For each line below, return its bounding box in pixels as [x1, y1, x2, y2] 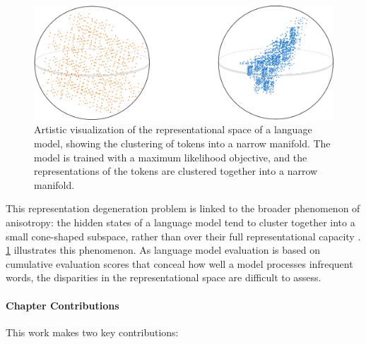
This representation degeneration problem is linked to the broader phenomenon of [6, 201, 360, 216]
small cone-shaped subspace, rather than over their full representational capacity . [6, 228, 361, 243]
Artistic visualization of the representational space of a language [34, 122, 312, 137]
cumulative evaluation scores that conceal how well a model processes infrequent [6, 256, 353, 271]
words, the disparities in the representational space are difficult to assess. [6, 270, 321, 285]
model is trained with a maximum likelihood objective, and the [34, 149, 307, 164]
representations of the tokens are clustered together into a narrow [34, 164, 318, 178]
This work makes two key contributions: [6, 324, 179, 339]
